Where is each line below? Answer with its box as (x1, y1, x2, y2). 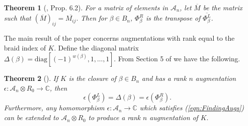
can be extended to (4, 112, 59, 123)
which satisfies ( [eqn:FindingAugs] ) (139, 102, 244, 113)
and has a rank (142, 73, 187, 83)
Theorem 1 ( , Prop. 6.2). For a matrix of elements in (4, 2, 168, 12)
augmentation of (149, 112, 198, 123)
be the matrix (203, 2, 243, 12)
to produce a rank (88, 112, 141, 123)
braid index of (4, 42, 46, 52)
